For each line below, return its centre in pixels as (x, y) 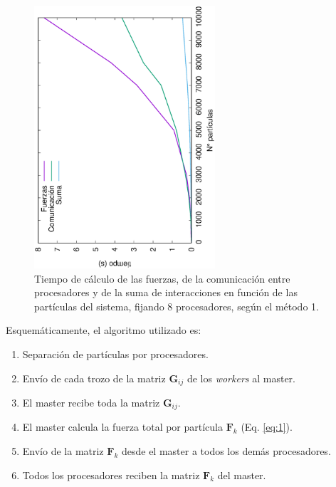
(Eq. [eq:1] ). (267, 427)
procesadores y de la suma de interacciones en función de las (166, 292)
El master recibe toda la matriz (91, 402)
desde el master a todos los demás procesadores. (226, 451)
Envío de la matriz (63, 451)
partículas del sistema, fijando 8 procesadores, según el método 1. (177, 306)
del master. (242, 475)
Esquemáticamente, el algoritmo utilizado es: (104, 330)
